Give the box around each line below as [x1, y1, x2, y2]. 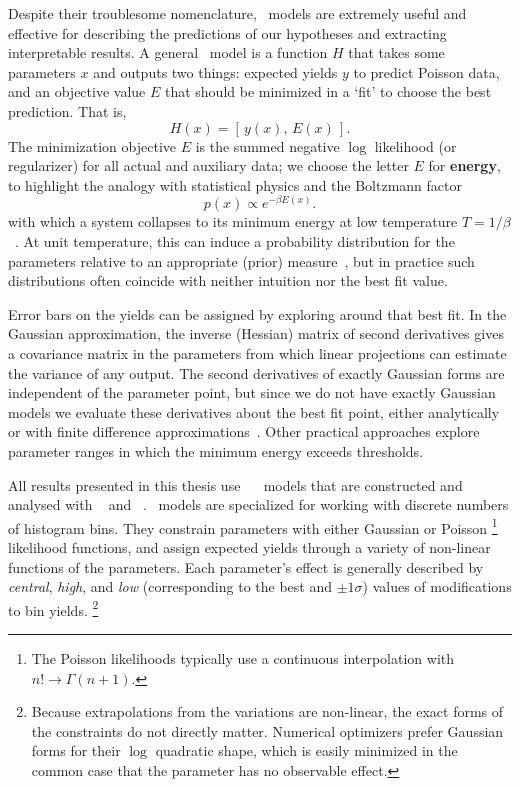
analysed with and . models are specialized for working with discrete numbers [8, 494, 509, 515]
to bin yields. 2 [8, 596, 99, 620]
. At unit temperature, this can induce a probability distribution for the [15, 231, 455, 252]
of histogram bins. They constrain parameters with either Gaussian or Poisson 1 [8, 514, 498, 538]
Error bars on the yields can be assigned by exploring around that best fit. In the [8, 303, 507, 324]
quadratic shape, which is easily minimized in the [155, 740, 458, 761]
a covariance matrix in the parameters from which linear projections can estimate [8, 342, 507, 363]
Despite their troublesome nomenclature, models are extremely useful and [8, 3, 467, 23]
